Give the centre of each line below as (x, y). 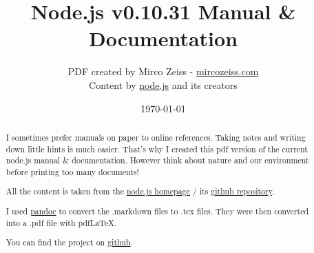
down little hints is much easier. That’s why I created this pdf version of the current (157, 149)
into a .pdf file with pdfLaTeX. (61, 222)
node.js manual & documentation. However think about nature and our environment (157, 160)
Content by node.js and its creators (163, 84)
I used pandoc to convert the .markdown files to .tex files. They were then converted (157, 211)
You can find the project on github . (69, 242)
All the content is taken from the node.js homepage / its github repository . (140, 191)
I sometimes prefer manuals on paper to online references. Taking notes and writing (156, 137)
